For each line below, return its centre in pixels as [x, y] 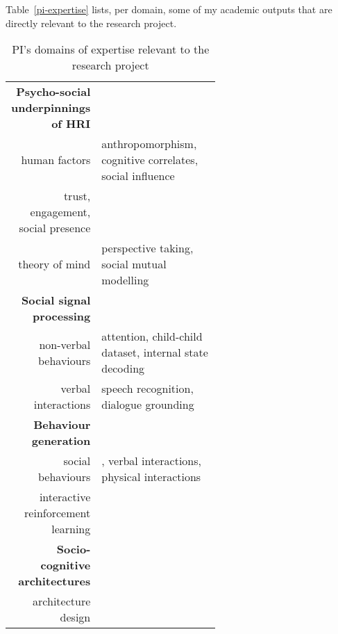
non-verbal [65, 344]
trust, [77, 196]
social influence [138, 176]
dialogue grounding [148, 405]
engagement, [60, 212]
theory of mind [54, 264]
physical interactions [151, 477]
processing [62, 316]
